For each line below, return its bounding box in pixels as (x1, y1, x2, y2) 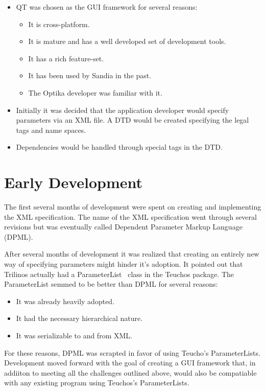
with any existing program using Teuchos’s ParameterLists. (4, 377, 189, 388)
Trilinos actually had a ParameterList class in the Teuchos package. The (4, 268, 234, 279)
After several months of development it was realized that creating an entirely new (4, 248, 259, 259)
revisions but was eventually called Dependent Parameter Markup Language (4, 221, 243, 232)
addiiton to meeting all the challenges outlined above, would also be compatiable (4, 367, 257, 378)
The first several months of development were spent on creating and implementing (4, 201, 261, 212)
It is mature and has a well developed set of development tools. (28, 36, 226, 47)
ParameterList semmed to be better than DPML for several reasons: (4, 279, 218, 289)
